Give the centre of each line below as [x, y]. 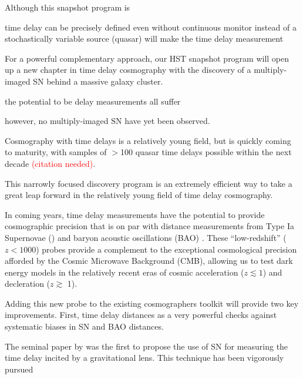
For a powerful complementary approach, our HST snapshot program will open [147, 58]
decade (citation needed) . [50, 163]
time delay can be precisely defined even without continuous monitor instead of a [151, 27]
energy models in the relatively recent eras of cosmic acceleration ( [124, 272]
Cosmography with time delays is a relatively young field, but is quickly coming [148, 140]
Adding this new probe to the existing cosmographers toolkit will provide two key [152, 303]
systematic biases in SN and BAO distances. [84, 326]
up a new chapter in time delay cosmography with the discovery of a [128, 70]
